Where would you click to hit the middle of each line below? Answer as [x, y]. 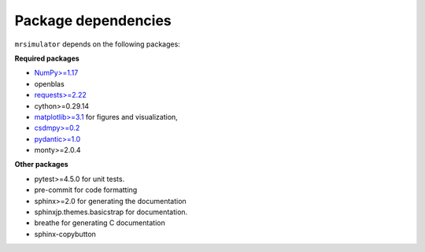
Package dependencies [93, 20]
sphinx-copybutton [65, 234]
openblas [49, 83]
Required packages [47, 58]
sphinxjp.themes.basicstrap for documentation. [111, 212]
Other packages [41, 165]
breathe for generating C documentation [100, 223]
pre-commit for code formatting [86, 190]
